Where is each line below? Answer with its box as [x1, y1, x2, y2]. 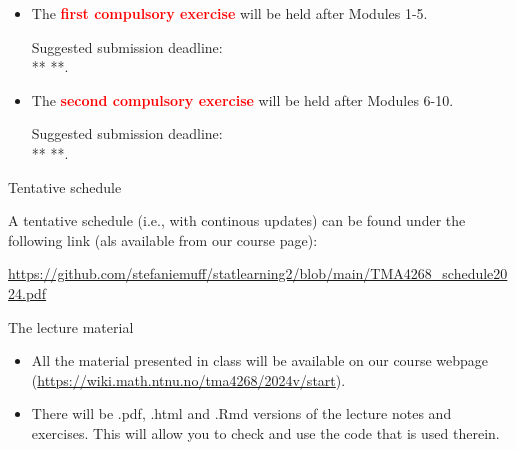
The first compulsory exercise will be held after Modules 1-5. [31, 3, 428, 23]
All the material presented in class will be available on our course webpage [31, 350, 488, 371]
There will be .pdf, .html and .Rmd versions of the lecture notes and [31, 403, 452, 424]
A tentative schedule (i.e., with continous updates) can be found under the [8, 210, 466, 231]
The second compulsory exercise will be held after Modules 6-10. [31, 89, 454, 110]
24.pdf [8, 282, 47, 303]
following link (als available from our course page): [8, 229, 318, 250]
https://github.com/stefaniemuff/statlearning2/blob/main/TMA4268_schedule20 [8, 263, 508, 284]
